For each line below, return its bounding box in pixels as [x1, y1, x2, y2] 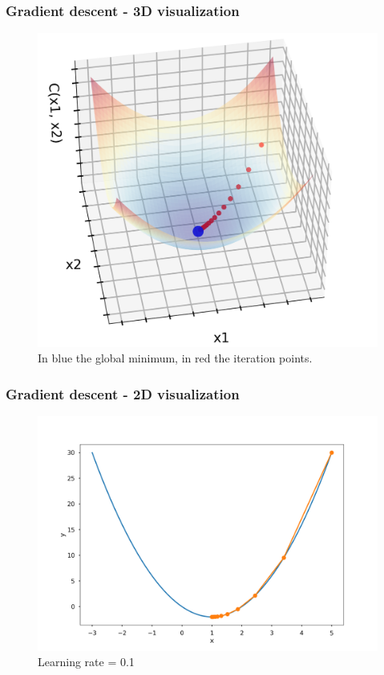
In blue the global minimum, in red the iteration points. [38, 350, 313, 366]
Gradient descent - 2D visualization [6, 383, 240, 403]
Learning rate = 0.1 [38, 653, 135, 670]
